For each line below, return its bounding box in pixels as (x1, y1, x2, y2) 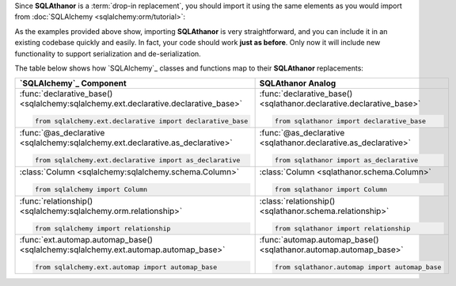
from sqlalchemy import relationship (34, 224, 171, 233)
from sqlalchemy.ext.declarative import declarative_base (34, 117, 249, 126)
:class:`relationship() (259, 195, 336, 206)
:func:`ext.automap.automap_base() (19, 235, 154, 246)
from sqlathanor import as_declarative (274, 156, 419, 165)
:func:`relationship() (19, 195, 93, 206)
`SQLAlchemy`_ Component (19, 78, 127, 89)
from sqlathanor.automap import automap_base (274, 263, 442, 272)
